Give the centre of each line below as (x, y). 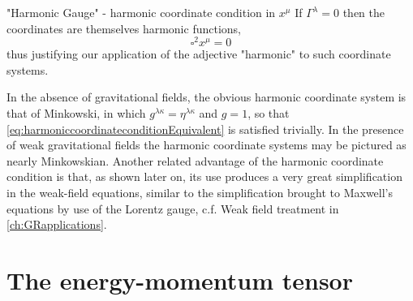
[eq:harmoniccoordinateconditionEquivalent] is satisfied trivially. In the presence (205, 129)
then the (364, 12)
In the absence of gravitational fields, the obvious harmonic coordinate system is (206, 97)
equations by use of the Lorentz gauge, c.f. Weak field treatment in (173, 208)
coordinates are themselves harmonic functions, (124, 28)
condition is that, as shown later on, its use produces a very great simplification (204, 176)
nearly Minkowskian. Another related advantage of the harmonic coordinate (195, 160)
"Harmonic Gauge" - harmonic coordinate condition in (141, 12)
